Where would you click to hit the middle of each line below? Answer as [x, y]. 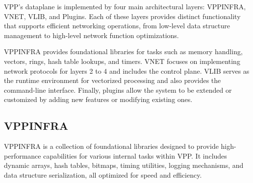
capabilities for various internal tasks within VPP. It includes [135, 155]
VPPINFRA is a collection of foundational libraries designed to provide [111, 146]
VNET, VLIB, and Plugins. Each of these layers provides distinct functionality [122, 16]
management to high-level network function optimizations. [91, 35]
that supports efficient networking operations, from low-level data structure [117, 26]
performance [23, 155]
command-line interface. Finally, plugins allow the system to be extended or [118, 90]
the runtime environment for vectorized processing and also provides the [113, 80]
